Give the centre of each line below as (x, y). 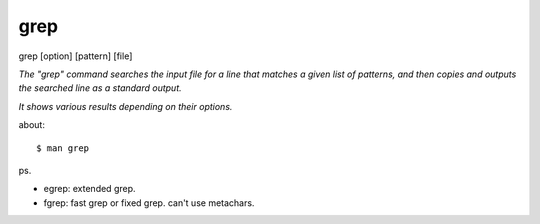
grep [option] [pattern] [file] (75, 56)
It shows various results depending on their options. (125, 106)
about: (31, 125)
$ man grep (63, 148)
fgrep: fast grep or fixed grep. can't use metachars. (149, 202)
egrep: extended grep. (89, 189)
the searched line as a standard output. (100, 88)
